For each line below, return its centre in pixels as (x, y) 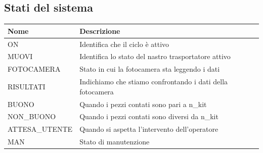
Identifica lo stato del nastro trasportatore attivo (155, 56)
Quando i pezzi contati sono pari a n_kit (143, 104)
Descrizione (100, 31)
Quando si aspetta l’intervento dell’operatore (149, 129)
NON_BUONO (32, 116)
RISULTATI (27, 86)
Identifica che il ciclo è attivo (124, 44)
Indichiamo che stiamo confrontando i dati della (154, 82)
